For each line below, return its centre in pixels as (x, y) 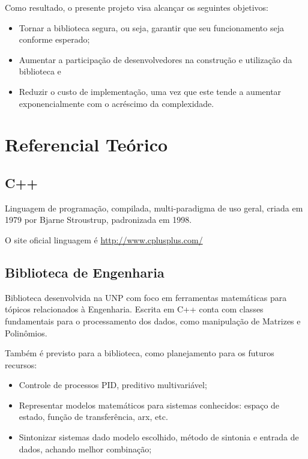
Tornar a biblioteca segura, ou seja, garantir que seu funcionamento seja (151, 27)
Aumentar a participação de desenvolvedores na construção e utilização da (156, 59)
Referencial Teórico (86, 144)
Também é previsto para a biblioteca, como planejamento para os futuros (140, 353)
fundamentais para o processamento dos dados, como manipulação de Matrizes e (153, 321)
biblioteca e (40, 71)
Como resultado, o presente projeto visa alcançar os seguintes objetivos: (137, 7)
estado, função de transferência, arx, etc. (93, 417)
